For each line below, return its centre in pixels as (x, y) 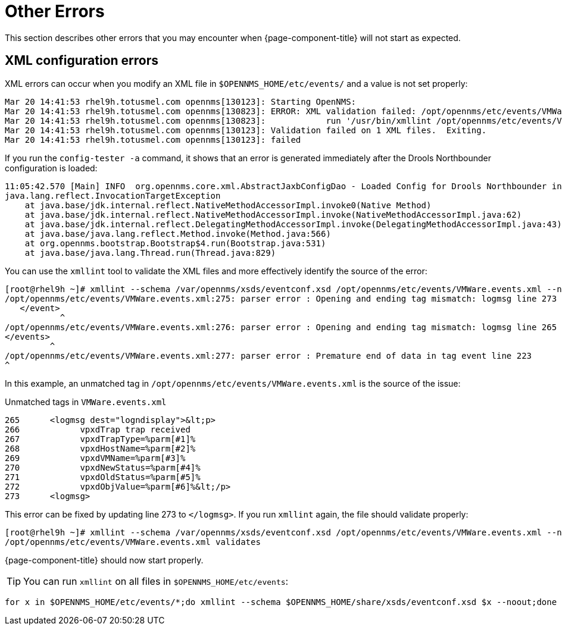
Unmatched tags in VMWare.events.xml (86, 402)
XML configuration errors (82, 61)
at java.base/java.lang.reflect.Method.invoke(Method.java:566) (178, 233)
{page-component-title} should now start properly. (104, 560)
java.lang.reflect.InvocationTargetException (113, 195)
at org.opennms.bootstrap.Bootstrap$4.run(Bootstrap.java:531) (175, 243)
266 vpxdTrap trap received (98, 429)
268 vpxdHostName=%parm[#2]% (100, 448)
